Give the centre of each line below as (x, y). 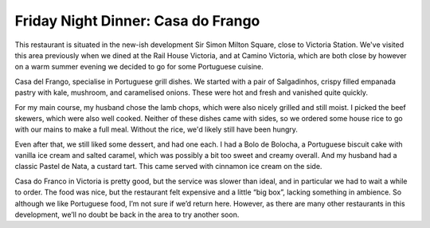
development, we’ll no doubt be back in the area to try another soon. (127, 214)
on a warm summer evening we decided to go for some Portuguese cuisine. (139, 67)
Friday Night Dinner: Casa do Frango (137, 21)
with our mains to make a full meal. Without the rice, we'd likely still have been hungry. (156, 130)
